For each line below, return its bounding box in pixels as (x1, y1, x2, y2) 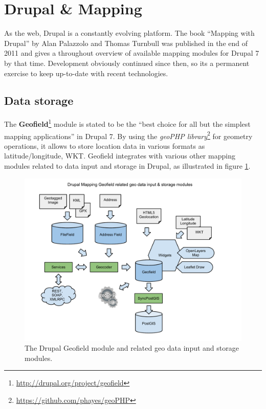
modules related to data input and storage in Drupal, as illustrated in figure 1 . (4, 160, 251, 171)
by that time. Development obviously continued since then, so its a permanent (4, 57, 250, 68)
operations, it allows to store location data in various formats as (4, 140, 205, 151)
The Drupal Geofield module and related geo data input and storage (25, 343, 239, 353)
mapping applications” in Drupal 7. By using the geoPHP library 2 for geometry (4, 129, 253, 141)
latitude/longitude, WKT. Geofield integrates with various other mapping (4, 150, 235, 161)
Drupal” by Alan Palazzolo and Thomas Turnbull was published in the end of (4, 37, 248, 48)
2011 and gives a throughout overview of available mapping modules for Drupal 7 (4, 48, 259, 58)
